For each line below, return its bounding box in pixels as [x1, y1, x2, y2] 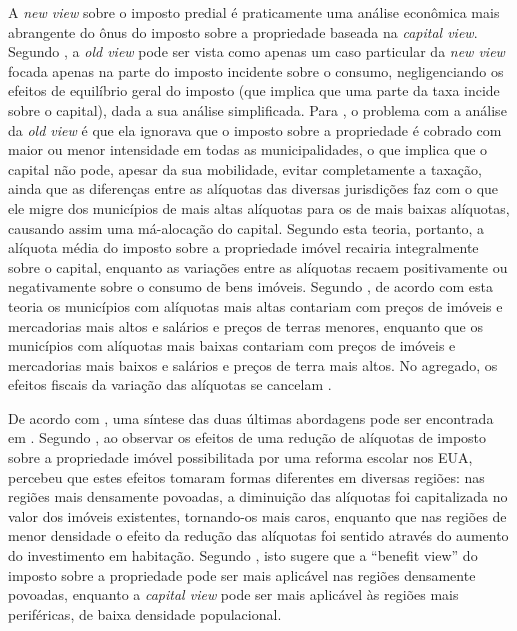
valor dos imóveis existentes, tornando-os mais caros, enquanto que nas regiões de [8, 505, 507, 526]
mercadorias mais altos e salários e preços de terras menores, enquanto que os [8, 315, 483, 336]
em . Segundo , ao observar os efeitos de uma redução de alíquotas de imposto [8, 427, 487, 448]
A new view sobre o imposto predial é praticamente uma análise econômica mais [8, 2, 500, 22]
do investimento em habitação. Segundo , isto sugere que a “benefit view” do [8, 545, 478, 566]
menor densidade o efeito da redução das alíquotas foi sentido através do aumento [8, 525, 509, 546]
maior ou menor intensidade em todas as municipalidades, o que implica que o [8, 139, 488, 160]
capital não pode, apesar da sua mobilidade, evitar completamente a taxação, [8, 158, 482, 179]
